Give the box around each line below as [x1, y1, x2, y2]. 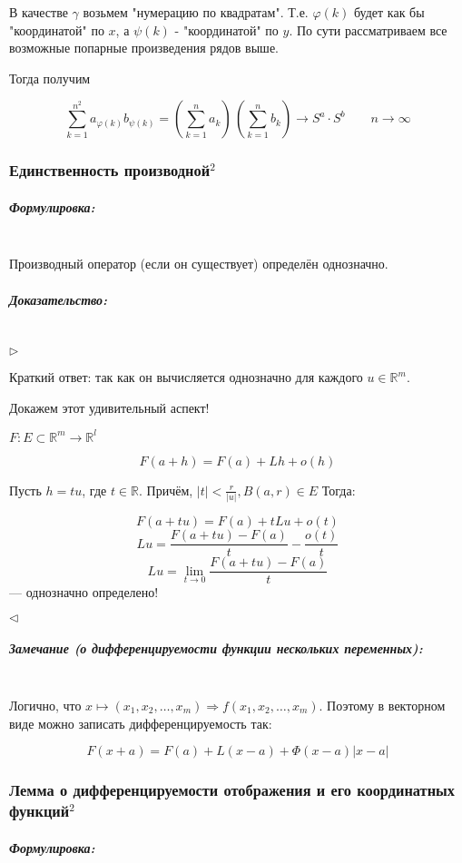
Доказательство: [9, 289, 108, 309]
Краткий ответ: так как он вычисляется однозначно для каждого [9, 368, 363, 387]
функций [9, 799, 70, 822]
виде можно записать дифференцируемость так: [9, 713, 272, 732]
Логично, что [9, 696, 82, 714]
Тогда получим [9, 68, 91, 87]
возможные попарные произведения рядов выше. [9, 38, 280, 57]
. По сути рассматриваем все [289, 20, 447, 39]
